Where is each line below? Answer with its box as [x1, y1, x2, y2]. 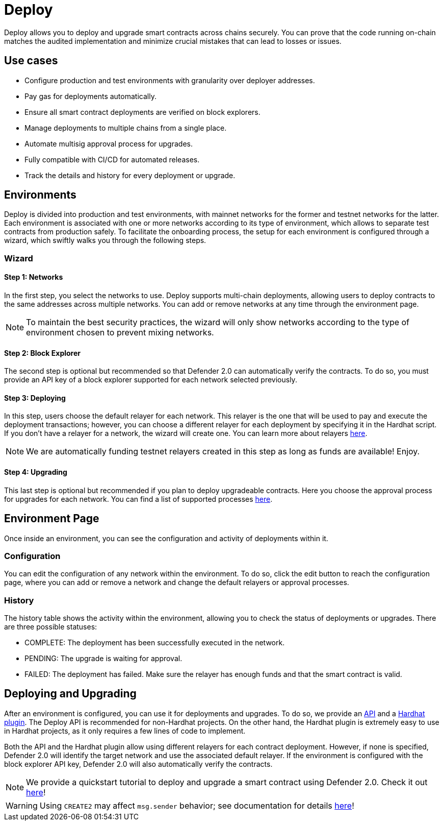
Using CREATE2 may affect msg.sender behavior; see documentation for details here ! [39, 800, 354, 811]
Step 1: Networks [4, 273, 63, 282]
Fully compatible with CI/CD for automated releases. [24, 155, 200, 164]
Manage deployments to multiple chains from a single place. [24, 123, 227, 132]
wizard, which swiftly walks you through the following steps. [4, 236, 206, 245]
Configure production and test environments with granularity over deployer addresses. [24, 76, 315, 85]
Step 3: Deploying [4, 393, 66, 402]
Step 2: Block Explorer [4, 348, 81, 357]
